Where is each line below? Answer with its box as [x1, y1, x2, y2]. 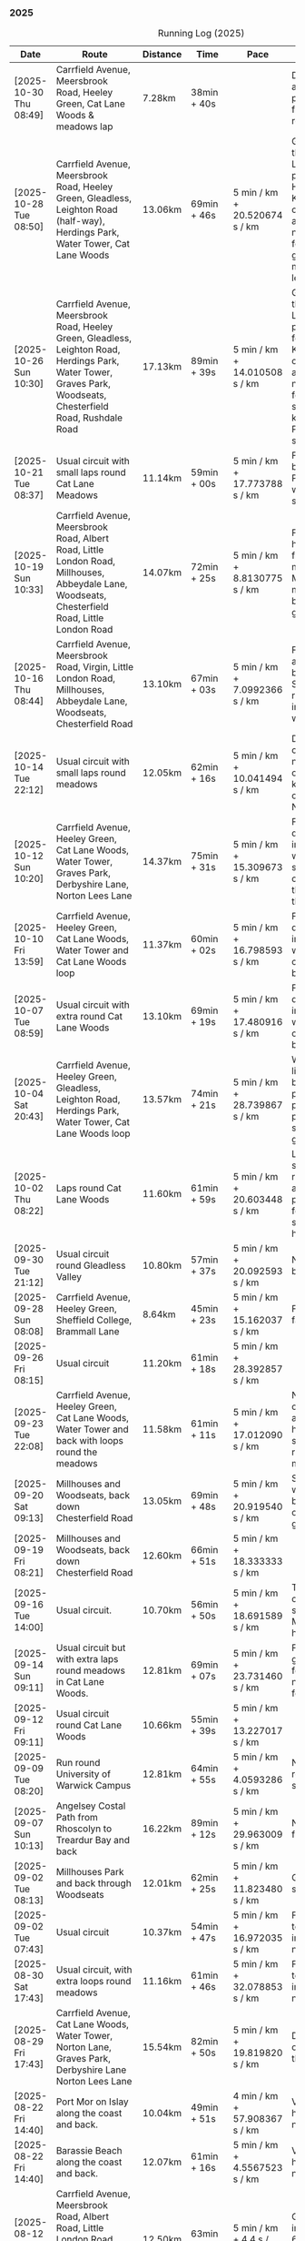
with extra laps [55, 1653, 119, 1666]
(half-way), [55, 215, 106, 228]
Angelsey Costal [55, 1800, 126, 1812]
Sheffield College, [55, 1313, 133, 1326]
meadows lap [55, 120, 113, 133]
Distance [142, 48, 182, 61]
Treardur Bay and [55, 1834, 130, 1847]
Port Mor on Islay [55, 2095, 129, 2108]
